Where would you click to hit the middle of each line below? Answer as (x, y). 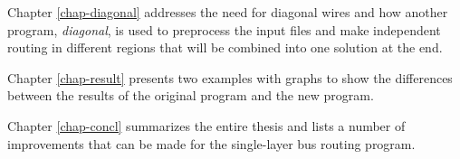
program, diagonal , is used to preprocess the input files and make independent (224, 29)
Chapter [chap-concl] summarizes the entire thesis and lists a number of (206, 125)
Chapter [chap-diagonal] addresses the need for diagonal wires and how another (228, 12)
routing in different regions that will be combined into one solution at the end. (225, 47)
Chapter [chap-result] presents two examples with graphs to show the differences (230, 77)
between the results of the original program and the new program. (191, 95)
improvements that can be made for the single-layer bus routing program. (211, 143)
